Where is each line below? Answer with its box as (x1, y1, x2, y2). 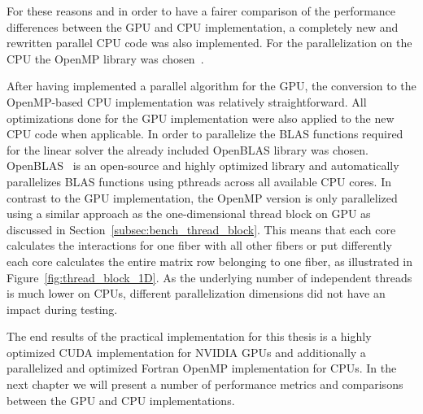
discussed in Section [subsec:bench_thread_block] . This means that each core (7, 220, 396, 238)
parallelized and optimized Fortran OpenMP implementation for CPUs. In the (7, 360, 397, 377)
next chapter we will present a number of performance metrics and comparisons (7, 376, 403, 393)
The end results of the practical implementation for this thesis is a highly (7, 328, 372, 345)
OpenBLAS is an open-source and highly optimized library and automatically (7, 157, 399, 174)
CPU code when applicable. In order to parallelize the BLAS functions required (7, 125, 403, 142)
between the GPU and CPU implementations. (7, 391, 235, 408)
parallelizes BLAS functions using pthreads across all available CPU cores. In (7, 172, 391, 190)
